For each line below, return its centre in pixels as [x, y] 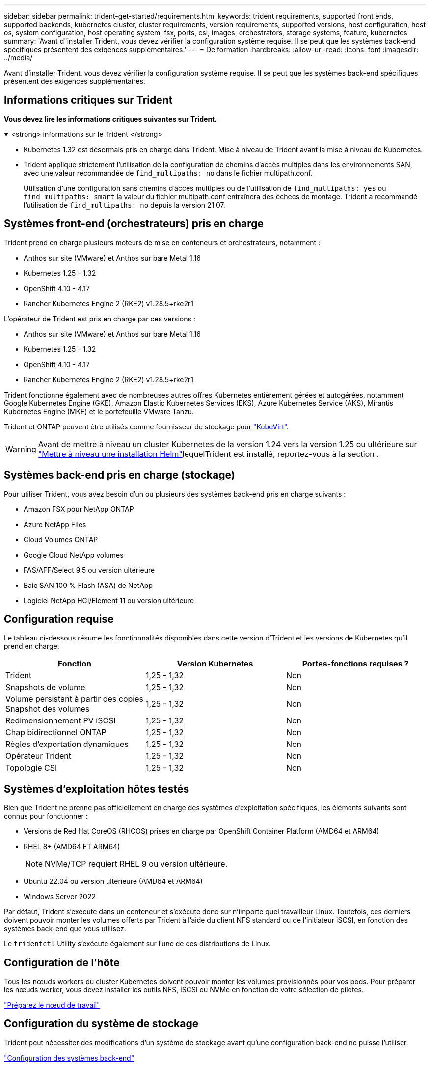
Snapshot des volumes [48, 709]
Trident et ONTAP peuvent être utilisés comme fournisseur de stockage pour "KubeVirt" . [147, 426]
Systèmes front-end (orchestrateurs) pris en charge [134, 224]
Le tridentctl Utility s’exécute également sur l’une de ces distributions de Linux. [137, 944]
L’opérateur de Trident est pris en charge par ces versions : [100, 319]
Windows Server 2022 [60, 897]
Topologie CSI [31, 768]
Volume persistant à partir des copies [74, 699]
